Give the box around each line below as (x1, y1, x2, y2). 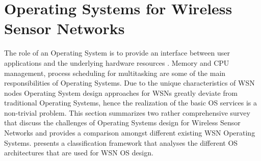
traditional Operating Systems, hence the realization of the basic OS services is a (4, 97, 257, 108)
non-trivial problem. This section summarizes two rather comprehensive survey (4, 107, 250, 118)
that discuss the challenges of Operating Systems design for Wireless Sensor (4, 117, 241, 128)
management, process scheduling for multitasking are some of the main (4, 67, 226, 78)
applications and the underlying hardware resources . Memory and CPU (4, 57, 229, 68)
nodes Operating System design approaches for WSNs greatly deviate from (4, 87, 238, 98)
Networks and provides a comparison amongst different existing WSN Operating (4, 127, 255, 138)
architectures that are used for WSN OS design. (4, 147, 153, 158)
